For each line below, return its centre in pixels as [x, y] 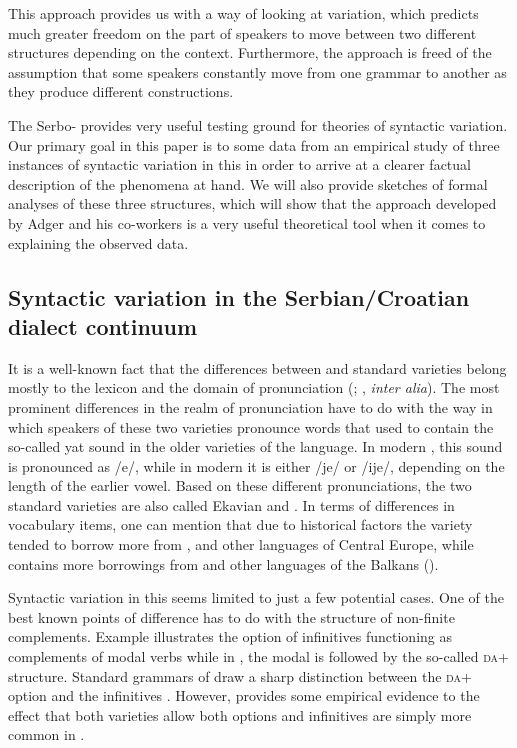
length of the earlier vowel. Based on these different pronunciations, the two [240, 485]
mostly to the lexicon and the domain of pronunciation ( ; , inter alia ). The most [254, 387]
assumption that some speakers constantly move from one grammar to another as [257, 71]
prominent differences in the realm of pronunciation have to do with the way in [250, 406]
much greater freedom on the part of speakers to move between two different [242, 32]
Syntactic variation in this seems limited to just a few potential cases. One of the [256, 597]
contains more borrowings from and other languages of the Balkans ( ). [223, 563]
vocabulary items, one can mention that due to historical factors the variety [240, 524]
